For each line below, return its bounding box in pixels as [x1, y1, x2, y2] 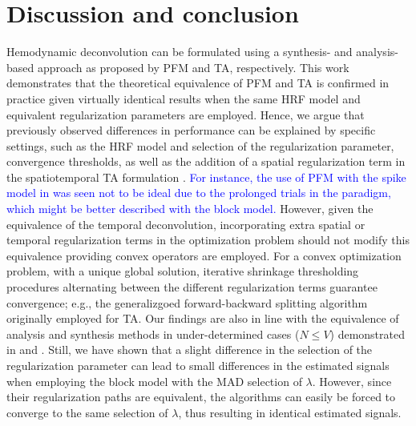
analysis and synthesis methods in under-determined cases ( [6, 325, 300, 342]
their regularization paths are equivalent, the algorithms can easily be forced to [6, 388, 396, 405]
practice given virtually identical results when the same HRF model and [6, 90, 361, 106]
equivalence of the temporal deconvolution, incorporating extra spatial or [6, 215, 366, 232]
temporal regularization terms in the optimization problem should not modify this [6, 231, 410, 248]
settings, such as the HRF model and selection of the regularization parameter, [6, 137, 394, 154]
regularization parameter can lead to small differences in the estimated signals [6, 357, 390, 373]
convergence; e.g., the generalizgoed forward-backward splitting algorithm [6, 294, 368, 311]
